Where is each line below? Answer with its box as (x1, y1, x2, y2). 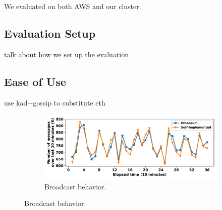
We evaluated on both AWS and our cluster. (4, 1, 141, 11)
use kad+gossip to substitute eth (4, 97, 105, 108)
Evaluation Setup (4, 25, 96, 41)
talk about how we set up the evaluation (4, 49, 129, 59)
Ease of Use (4, 73, 66, 89)
